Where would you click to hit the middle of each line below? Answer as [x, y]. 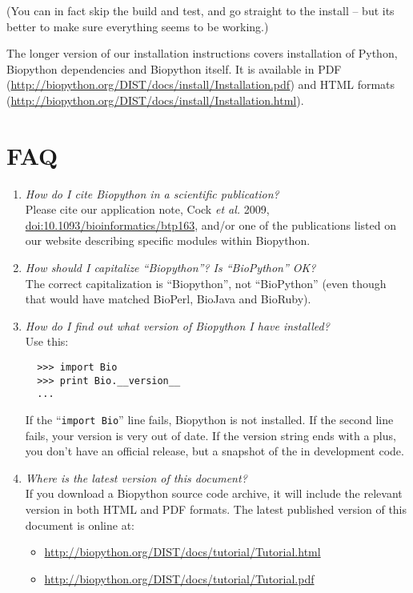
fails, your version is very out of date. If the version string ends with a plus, [211, 435]
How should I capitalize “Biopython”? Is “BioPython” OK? [170, 268]
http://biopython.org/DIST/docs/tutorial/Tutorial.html [182, 552]
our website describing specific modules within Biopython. [168, 240]
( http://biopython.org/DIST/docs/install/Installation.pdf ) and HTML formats [201, 84]
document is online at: [80, 525]
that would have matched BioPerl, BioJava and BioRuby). [168, 299]
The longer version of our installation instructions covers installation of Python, [202, 53]
